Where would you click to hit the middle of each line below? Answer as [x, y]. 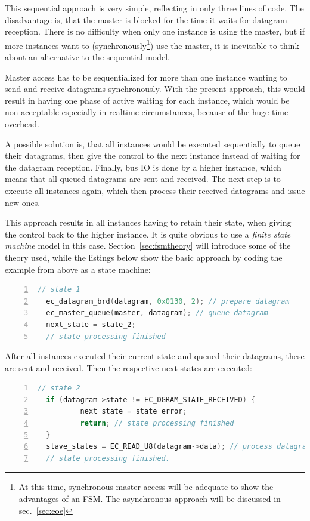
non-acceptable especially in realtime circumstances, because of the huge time [147, 112]
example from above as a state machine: [78, 269]
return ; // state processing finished [157, 423]
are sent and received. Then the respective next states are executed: [128, 367]
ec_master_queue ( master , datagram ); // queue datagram [157, 313]
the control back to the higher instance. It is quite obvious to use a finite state [148, 234]
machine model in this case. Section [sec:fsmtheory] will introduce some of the [148, 246]
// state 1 [59, 290]
